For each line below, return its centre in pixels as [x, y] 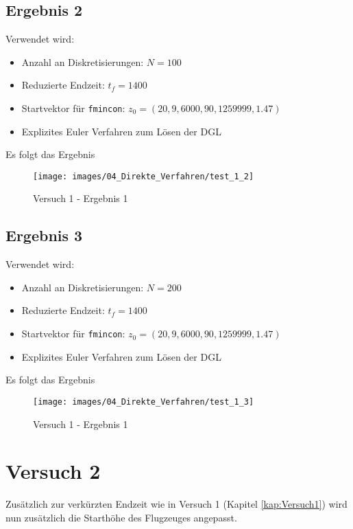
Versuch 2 [53, 471]
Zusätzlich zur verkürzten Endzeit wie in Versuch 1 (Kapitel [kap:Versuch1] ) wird [176, 504]
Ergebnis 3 [44, 235]
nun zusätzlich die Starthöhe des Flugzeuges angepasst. [121, 517]
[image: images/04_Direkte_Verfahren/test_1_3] [144, 402]
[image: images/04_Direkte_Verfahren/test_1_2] [144, 176]
